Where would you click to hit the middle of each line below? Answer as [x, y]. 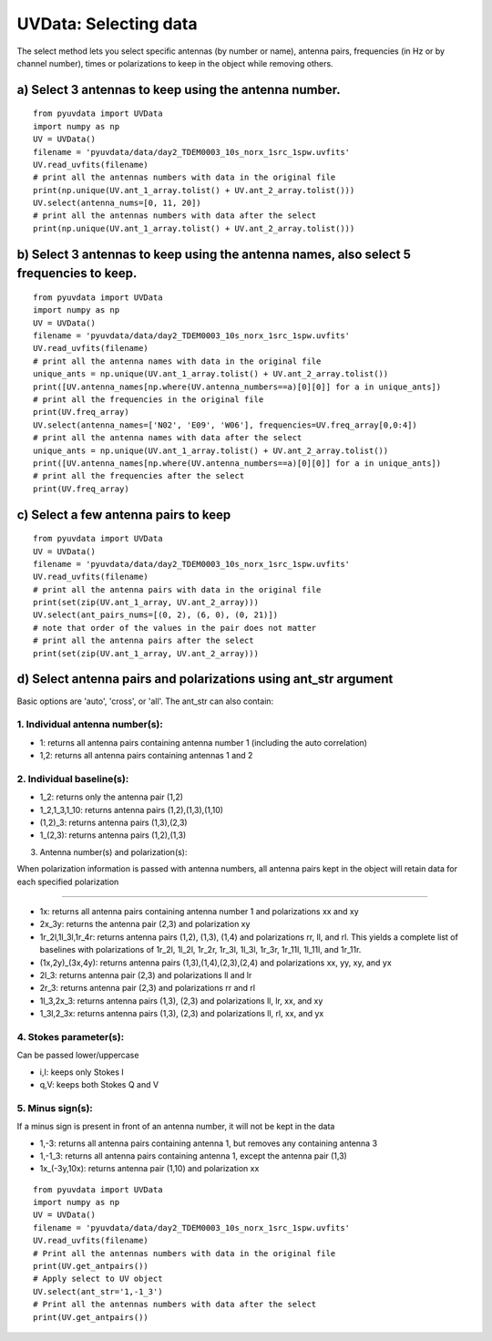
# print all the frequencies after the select [139, 476]
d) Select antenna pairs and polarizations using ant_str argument [205, 679]
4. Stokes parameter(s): [71, 1037]
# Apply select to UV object [98, 1279]
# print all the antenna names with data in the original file [177, 361]
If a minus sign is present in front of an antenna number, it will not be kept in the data [176, 1127]
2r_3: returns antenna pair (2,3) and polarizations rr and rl [147, 988]
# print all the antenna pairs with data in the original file [177, 589]
